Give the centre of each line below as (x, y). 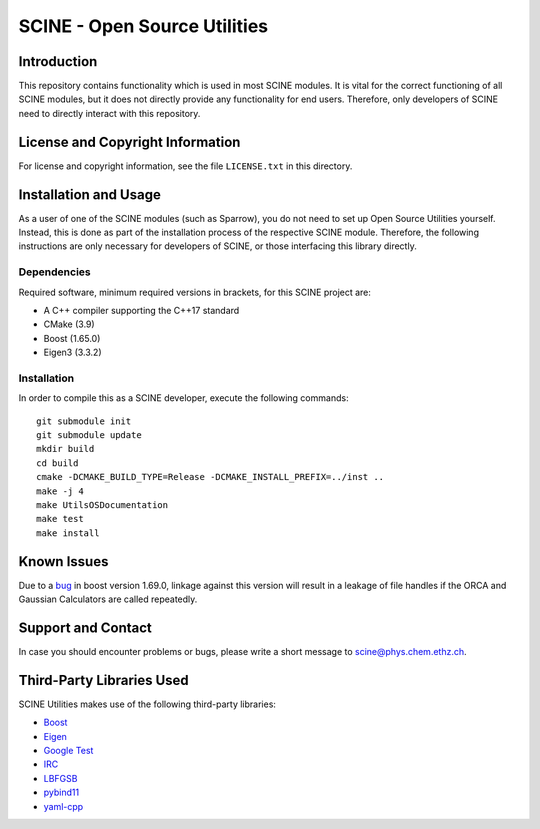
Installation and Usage (90, 194)
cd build (57, 463)
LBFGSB (60, 778)
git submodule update (89, 435)
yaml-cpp (63, 806)
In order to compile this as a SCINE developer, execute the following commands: (183, 398)
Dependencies (55, 272)
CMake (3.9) (69, 324)
